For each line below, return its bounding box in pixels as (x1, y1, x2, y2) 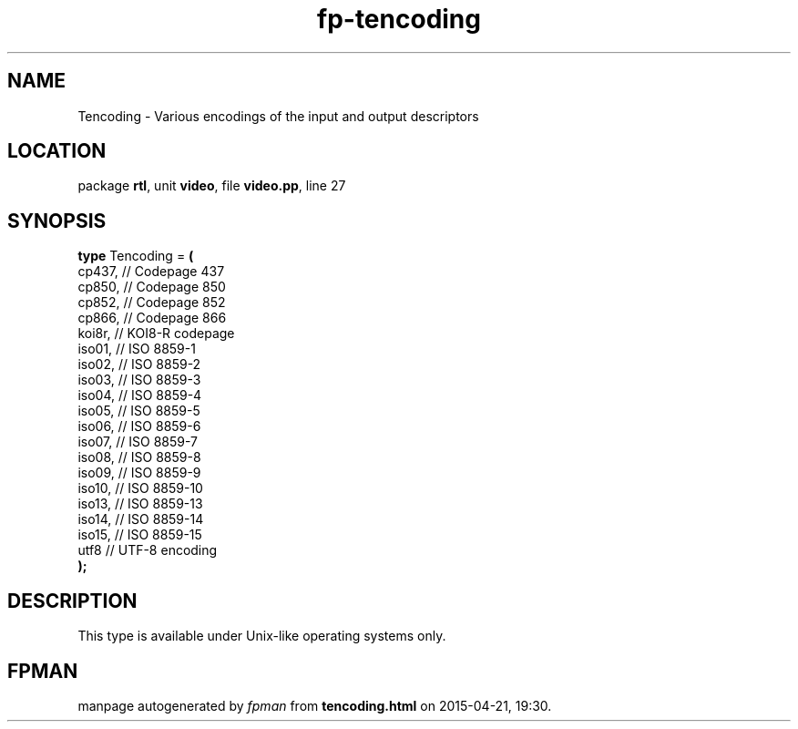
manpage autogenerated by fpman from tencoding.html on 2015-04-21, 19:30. (77, 697, 552, 714)
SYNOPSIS (7, 209, 107, 232)
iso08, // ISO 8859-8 (77, 449, 201, 466)
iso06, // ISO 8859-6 (77, 418, 201, 435)
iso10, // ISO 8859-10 (77, 480, 203, 497)
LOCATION (7, 139, 107, 163)
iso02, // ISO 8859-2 (77, 356, 201, 373)
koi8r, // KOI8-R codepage (77, 325, 235, 342)
